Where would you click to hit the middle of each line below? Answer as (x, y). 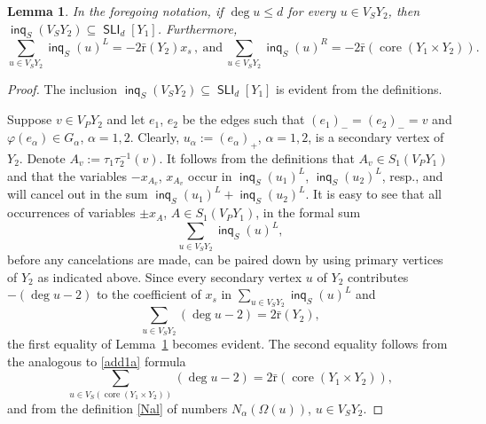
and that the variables (67, 175)
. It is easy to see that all (373, 194)
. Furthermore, (197, 28)
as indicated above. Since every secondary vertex (170, 276)
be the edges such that (243, 119)
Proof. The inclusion (63, 88)
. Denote (42, 158)
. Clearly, (155, 137)
